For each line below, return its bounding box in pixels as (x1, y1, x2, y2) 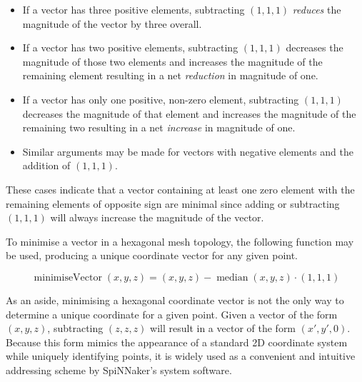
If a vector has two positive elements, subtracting (22, 40, 238, 55)
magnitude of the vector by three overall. (22, 16, 202, 31)
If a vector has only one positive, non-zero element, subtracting (22, 91, 299, 106)
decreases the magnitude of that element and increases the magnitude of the (22, 106, 356, 121)
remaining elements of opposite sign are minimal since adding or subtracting (6, 196, 340, 211)
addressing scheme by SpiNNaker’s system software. (6, 362, 232, 377)
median (216, 272, 248, 283)
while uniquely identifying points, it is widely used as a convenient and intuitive (6, 348, 356, 363)
